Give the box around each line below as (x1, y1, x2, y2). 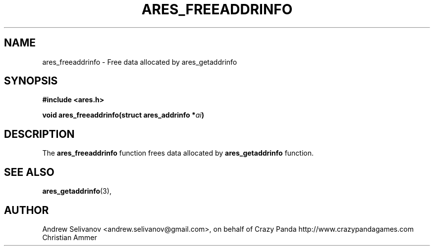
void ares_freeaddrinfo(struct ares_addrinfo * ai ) (42, 111, 205, 120)
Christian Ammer (42, 233, 97, 242)
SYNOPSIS (4, 75, 58, 87)
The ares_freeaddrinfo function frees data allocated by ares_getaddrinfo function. (42, 149, 314, 158)
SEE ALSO (4, 166, 54, 178)
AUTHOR (4, 204, 49, 216)
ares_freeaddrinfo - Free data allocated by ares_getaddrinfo (42, 57, 237, 66)
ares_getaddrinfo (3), (42, 187, 111, 196)
